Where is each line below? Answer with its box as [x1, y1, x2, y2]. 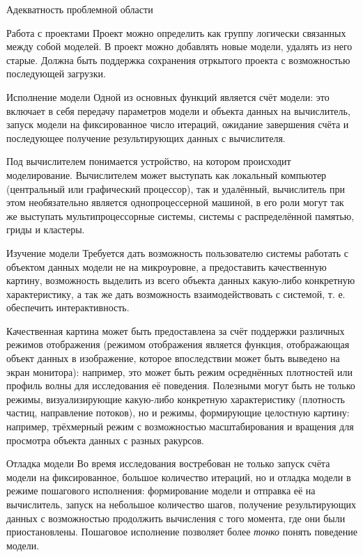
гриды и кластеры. [6, 222, 85, 237]
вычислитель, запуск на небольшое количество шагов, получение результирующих [6, 497, 356, 511]
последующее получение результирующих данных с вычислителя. [6, 130, 286, 145]
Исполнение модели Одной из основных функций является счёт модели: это [6, 89, 330, 104]
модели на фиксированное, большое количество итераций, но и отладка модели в [6, 469, 351, 484]
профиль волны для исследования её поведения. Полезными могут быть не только [6, 378, 355, 393]
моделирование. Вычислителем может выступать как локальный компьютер [6, 167, 327, 182]
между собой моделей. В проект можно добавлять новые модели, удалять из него [6, 39, 353, 54]
